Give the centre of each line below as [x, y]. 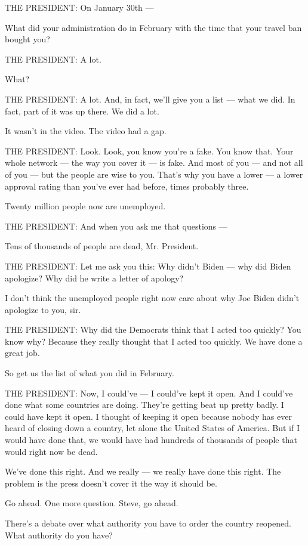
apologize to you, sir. [43, 309]
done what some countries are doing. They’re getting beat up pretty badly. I [144, 405]
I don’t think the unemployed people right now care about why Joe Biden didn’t [152, 298]
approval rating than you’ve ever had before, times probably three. [127, 186]
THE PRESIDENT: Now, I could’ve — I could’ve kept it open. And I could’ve [149, 393]
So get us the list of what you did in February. [90, 373]
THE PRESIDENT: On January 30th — [79, 7]
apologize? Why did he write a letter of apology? [94, 278]
